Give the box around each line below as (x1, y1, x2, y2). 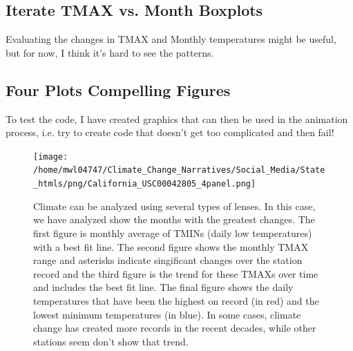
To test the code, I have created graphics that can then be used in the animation (6, 111, 348, 126)
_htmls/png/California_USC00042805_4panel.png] (33, 179, 256, 189)
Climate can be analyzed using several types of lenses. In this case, (33, 198, 316, 213)
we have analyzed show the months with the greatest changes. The (33, 212, 315, 227)
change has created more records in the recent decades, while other (33, 321, 316, 335)
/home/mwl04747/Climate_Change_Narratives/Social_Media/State (33, 165, 325, 175)
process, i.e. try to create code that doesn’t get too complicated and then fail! (6, 125, 334, 140)
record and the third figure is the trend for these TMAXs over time (33, 266, 318, 281)
